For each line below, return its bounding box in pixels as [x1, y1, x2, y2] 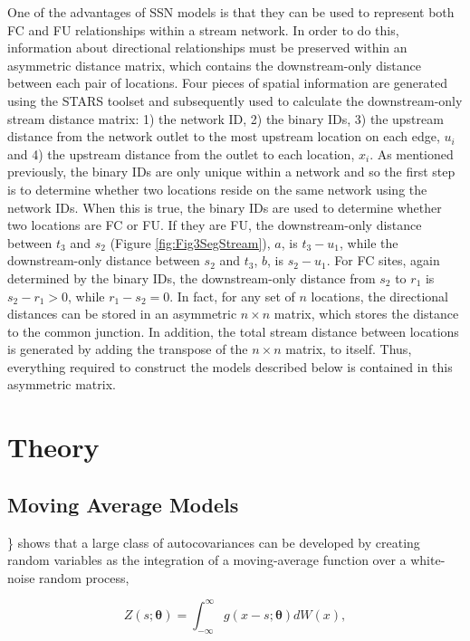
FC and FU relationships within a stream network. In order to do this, [7, 20, 399, 39]
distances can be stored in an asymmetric [7, 304, 237, 323]
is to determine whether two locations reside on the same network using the [7, 179, 427, 198]
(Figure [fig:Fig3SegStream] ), [110, 233, 271, 252]
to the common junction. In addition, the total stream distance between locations [7, 321, 459, 340]
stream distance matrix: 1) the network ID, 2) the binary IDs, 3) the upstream [7, 109, 444, 128]
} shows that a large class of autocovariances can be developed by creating [7, 532, 420, 551]
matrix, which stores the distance [273, 304, 459, 323]
